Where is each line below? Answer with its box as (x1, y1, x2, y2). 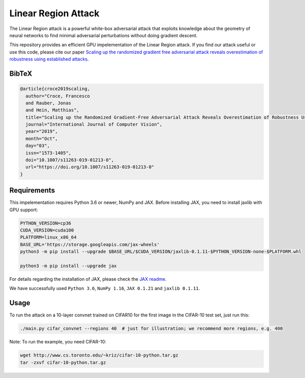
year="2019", (25, 129, 58, 134)
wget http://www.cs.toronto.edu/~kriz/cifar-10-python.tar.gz (20, 353, 178, 358)
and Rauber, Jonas (25, 100, 71, 106)
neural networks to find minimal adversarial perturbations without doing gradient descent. (9, 32, 198, 38)
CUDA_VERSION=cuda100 (20, 227, 74, 234)
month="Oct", (25, 135, 58, 141)
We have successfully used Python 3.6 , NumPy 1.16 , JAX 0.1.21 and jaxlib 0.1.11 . (9, 285, 200, 292)
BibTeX (9, 69, 33, 78)
